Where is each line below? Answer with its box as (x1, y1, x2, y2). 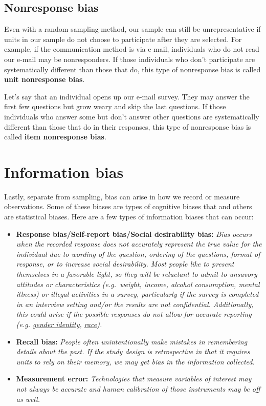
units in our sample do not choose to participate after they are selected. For (4, 33, 242, 44)
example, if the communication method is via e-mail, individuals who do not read (4, 44, 259, 54)
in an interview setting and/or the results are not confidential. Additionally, (16, 298, 254, 309)
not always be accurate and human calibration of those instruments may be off (16, 383, 260, 394)
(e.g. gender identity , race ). (16, 318, 102, 329)
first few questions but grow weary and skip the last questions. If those (4, 101, 226, 112)
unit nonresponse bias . (4, 74, 85, 85)
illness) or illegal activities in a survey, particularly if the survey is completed (16, 289, 259, 299)
